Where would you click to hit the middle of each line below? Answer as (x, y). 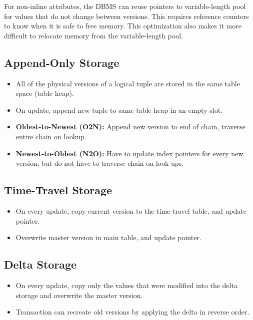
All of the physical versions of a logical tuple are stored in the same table (128, 83)
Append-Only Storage (62, 62)
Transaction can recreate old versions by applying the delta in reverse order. (132, 312)
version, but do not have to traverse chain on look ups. (99, 163)
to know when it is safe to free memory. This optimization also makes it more (123, 26)
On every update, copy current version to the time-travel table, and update (131, 210)
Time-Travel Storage (58, 190)
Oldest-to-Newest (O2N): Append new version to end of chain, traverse (130, 127)
